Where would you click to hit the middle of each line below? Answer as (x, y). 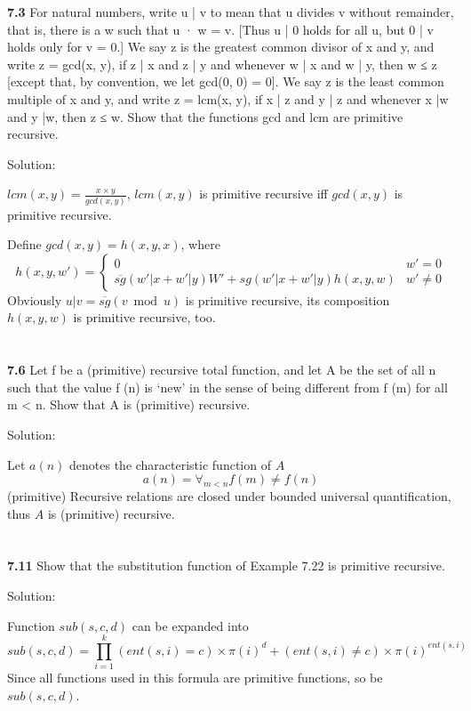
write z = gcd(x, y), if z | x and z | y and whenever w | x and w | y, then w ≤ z (222, 64)
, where (200, 244)
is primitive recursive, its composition (287, 299)
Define (24, 244)
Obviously (35, 299)
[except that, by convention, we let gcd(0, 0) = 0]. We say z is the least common (226, 81)
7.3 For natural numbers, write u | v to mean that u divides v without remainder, (231, 12)
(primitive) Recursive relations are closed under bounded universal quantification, (229, 495)
